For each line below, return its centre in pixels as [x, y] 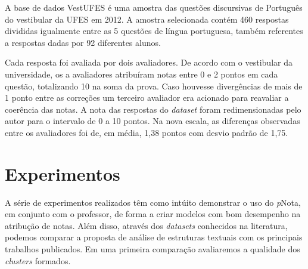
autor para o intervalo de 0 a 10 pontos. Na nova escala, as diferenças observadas [153, 121]
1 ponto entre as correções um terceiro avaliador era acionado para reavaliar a [147, 98]
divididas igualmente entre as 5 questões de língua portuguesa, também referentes [154, 31]
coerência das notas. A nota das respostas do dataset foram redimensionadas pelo [153, 109]
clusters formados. [38, 260]
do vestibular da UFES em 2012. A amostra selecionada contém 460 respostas [147, 19]
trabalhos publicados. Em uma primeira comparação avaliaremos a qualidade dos [153, 249]
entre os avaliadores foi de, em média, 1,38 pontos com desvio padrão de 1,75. [147, 132]
